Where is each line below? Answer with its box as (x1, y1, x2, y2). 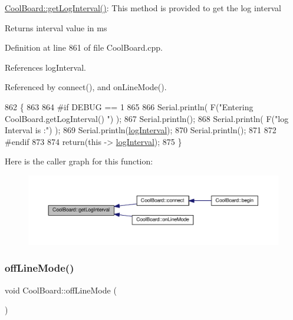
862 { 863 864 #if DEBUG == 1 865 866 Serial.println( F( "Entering (5, 100, 254, 113)
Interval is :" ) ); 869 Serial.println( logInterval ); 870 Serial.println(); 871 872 (5, 124, 276, 136)
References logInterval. (5, 61, 86, 73)
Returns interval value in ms (5, 21, 107, 34)
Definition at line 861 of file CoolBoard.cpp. (5, 41, 163, 54)
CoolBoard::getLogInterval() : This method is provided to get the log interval (5, 2, 281, 14)
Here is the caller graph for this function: (5, 155, 153, 167)
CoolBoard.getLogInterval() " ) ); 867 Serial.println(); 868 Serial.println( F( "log (5, 112, 289, 124)
